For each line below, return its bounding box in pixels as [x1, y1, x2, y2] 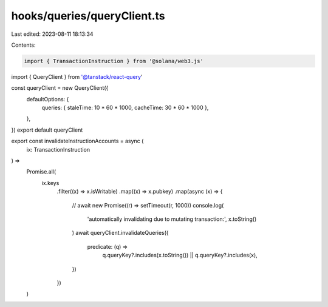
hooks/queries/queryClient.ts [11, 9, 165, 22]
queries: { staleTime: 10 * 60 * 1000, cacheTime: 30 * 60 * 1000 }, [41, 104, 209, 112]
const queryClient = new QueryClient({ [11, 84, 109, 92]
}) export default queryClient [11, 126, 83, 133]
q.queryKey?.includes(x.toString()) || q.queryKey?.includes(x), [102, 252, 258, 259]
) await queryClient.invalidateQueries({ [72, 229, 169, 237]
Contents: [11, 41, 36, 49]
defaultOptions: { [26, 95, 69, 103]
